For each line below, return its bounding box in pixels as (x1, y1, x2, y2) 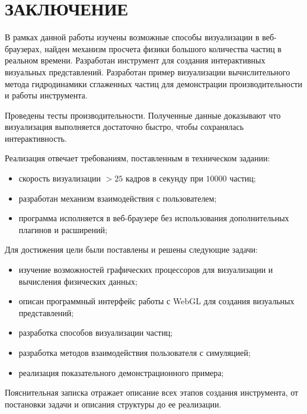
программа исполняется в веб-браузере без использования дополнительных (18, 212, 289, 224)
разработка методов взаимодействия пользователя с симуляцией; (18, 346, 251, 358)
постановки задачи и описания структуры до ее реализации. (5, 397, 222, 410)
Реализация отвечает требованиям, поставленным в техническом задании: (5, 152, 270, 164)
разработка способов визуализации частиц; (18, 326, 173, 339)
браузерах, (5, 42, 42, 55)
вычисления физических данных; (18, 275, 137, 287)
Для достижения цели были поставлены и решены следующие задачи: (5, 243, 258, 256)
